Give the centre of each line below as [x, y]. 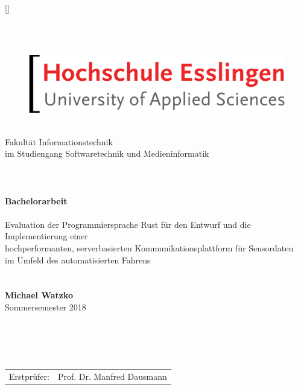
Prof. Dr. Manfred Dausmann [112, 376]
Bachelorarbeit [36, 200]
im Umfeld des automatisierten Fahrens [78, 259]
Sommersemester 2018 [46, 307]
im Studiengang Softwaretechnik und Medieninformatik [107, 153]
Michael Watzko [39, 295]
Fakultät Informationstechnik [59, 141]
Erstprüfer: [29, 376]
